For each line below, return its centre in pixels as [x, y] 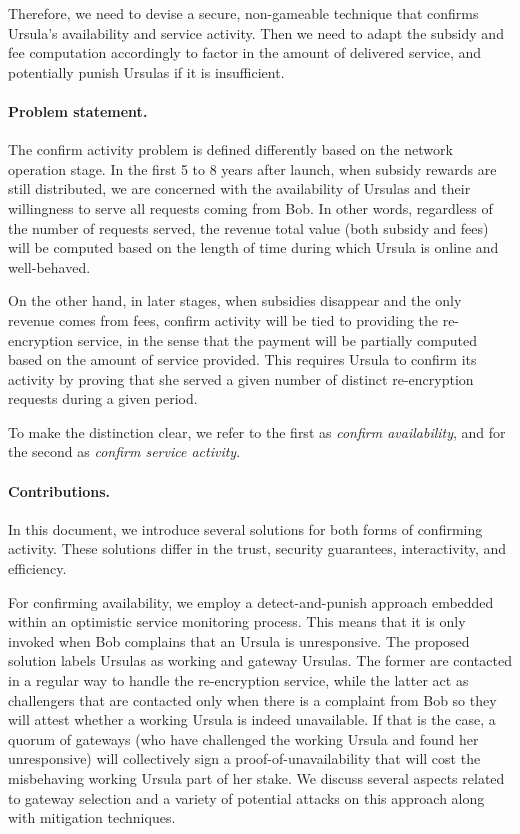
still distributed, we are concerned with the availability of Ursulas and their [239, 188]
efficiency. [37, 568]
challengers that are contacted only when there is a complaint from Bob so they [252, 699]
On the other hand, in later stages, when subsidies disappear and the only [235, 300]
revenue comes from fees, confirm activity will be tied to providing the [223, 319]
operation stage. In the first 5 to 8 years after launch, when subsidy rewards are [252, 168]
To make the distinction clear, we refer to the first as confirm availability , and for [257, 431]
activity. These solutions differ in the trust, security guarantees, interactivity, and [257, 548]
